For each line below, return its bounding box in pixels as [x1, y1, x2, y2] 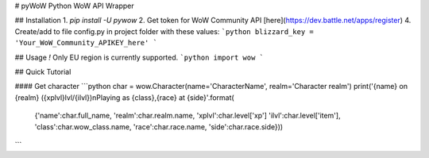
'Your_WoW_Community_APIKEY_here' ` [14, 38, 158, 48]
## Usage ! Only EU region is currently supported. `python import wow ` [14, 52, 265, 62]
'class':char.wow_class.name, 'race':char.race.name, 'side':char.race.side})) [34, 121, 284, 131]
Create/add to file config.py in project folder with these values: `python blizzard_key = [14, 26, 314, 36]
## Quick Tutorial [14, 67, 71, 76]
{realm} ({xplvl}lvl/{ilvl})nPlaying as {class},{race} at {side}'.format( [14, 92, 234, 102]
